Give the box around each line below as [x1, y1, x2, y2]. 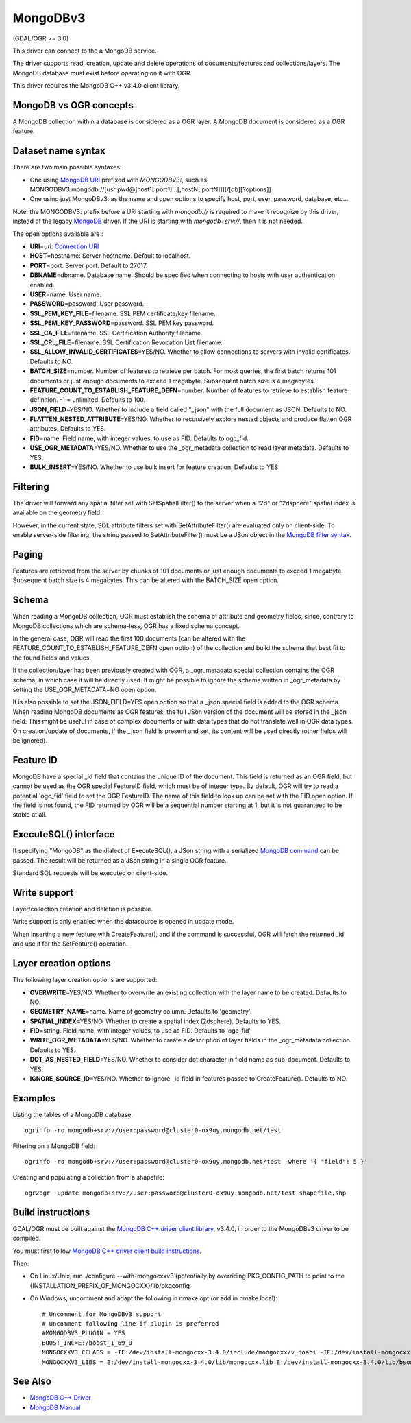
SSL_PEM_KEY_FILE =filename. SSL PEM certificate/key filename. [29, 309, 216, 318]
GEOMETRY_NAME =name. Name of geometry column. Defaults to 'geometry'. [29, 1007, 252, 1016]
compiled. [12, 1234, 41, 1243]
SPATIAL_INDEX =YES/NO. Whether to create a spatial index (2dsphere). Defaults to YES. [29, 1017, 281, 1025]
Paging [12, 549, 44, 560]
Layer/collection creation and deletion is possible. [12, 905, 153, 913]
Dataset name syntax [12, 145, 105, 157]
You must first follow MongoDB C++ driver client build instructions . [12, 1247, 202, 1255]
